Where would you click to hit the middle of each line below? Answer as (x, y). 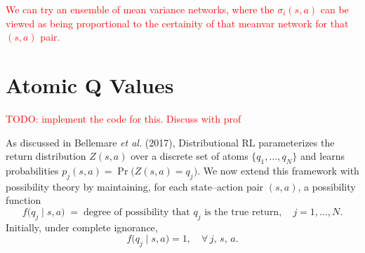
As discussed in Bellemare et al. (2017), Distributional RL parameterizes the (170, 142)
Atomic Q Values (90, 84)
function (24, 200)
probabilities (32, 170)
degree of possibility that (137, 212)
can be (334, 9)
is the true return (242, 212)
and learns (323, 156)
